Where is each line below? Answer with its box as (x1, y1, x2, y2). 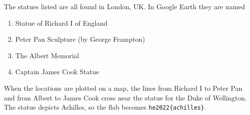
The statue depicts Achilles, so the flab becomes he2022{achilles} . (4, 102, 206, 112)
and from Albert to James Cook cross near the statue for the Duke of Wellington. (4, 92, 247, 102)
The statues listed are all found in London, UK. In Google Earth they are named (4, 1, 245, 11)
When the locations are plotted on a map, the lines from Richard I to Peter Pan (4, 82, 243, 93)
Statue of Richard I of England (15, 17, 108, 28)
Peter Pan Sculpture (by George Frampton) (15, 34, 145, 44)
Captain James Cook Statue (15, 66, 99, 77)
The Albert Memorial (15, 50, 79, 60)
